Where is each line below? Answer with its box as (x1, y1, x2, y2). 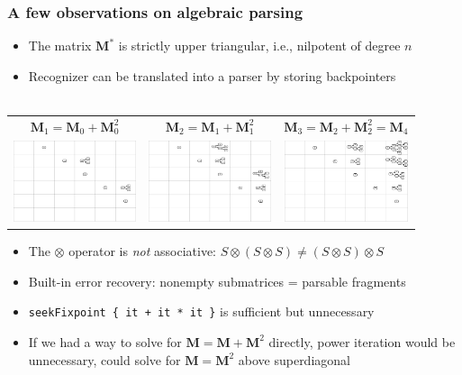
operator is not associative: (68, 242, 217, 261)
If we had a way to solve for (28, 332, 182, 351)
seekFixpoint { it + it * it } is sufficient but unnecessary (28, 302, 375, 321)
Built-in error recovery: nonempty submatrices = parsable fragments (28, 271, 406, 290)
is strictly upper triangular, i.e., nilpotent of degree (118, 36, 401, 55)
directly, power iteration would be (268, 332, 456, 351)
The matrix (28, 36, 92, 55)
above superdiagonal (238, 350, 350, 369)
